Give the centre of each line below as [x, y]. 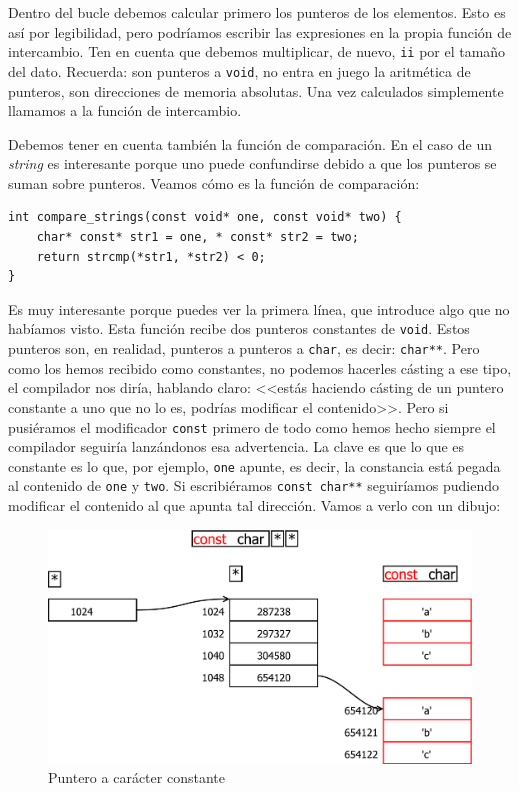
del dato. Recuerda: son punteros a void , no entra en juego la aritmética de [239, 70]
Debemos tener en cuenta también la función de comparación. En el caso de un [250, 143]
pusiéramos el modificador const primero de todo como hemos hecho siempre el [252, 426]
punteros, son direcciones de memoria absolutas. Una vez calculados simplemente [256, 90]
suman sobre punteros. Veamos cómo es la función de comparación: [214, 182]
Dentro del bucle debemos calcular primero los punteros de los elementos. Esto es [257, 12]
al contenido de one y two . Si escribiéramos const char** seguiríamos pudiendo [253, 485]
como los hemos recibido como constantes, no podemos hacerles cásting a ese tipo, [260, 367]
